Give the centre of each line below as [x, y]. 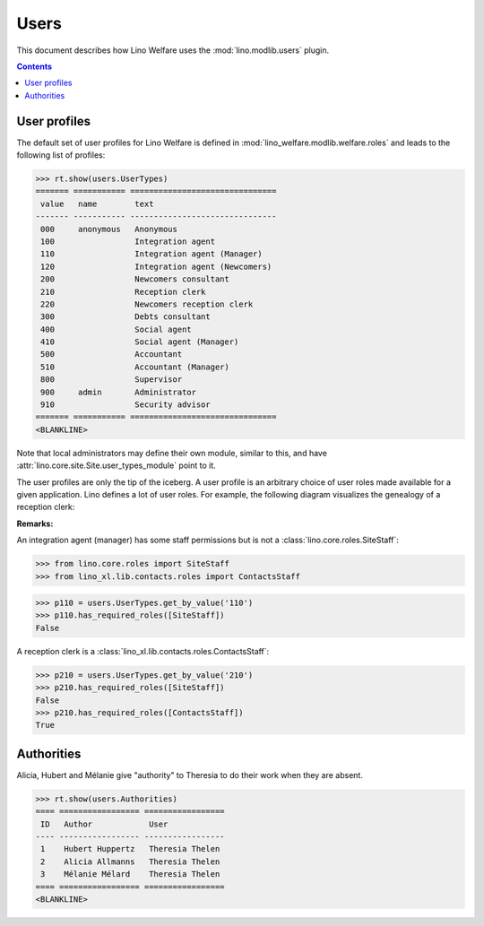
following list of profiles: [61, 155]
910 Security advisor [125, 405]
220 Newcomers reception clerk [147, 304]
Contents [35, 66]
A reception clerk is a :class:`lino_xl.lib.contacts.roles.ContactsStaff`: [143, 651]
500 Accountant [112, 355]
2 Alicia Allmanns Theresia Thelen [130, 861]
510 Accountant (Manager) [135, 367]
